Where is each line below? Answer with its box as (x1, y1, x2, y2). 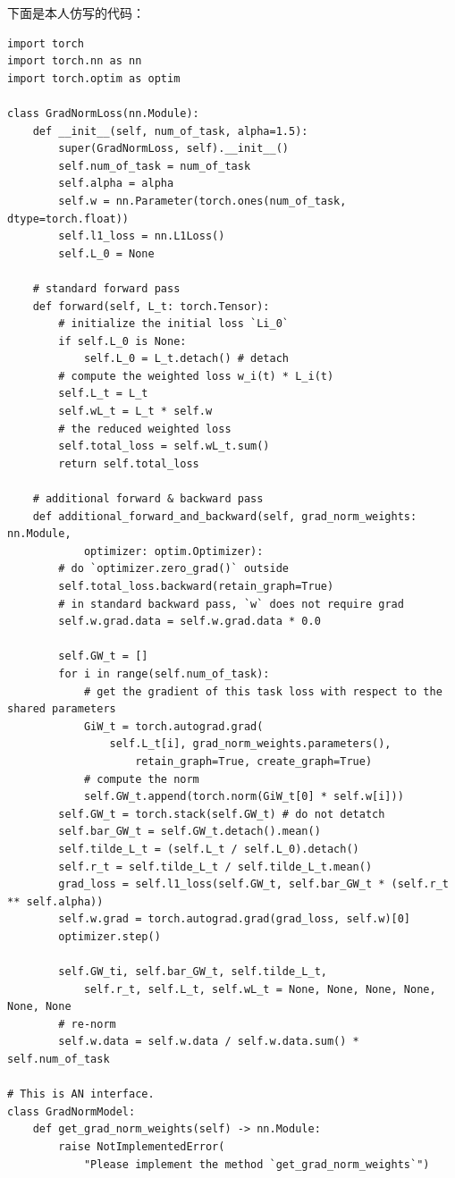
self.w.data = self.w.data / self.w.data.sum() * (58, 1035, 359, 1048)
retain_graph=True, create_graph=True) (135, 754, 373, 768)
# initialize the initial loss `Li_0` (58, 317, 289, 331)
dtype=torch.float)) (7, 212, 130, 225)
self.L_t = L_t (58, 387, 148, 400)
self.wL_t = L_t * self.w (58, 405, 213, 418)
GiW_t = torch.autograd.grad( (83, 719, 264, 733)
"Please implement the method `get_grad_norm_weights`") (83, 1157, 430, 1171)
